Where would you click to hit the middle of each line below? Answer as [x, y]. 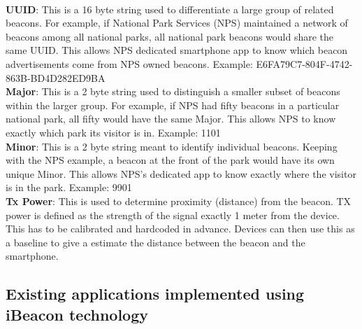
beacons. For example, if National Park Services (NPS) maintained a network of [177, 23]
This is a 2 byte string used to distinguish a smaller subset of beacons [191, 91]
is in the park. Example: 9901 [69, 187]
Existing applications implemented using [155, 294]
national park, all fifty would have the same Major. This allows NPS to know [171, 119]
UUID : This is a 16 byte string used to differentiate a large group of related [170, 9]
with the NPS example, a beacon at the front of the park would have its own [170, 160]
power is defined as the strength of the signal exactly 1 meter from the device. [173, 215]
